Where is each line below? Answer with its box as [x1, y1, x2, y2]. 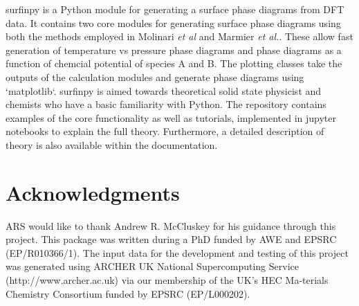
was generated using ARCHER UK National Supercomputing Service [6, 259, 299, 273]
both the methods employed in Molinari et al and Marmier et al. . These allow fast [6, 29, 353, 44]
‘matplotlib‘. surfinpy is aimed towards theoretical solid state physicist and [6, 83, 322, 98]
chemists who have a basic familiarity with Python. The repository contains [6, 97, 326, 111]
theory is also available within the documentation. [6, 137, 218, 152]
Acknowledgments [6, 178, 180, 206]
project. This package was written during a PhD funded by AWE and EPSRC [6, 232, 337, 246]
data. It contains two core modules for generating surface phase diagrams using [6, 15, 341, 30]
